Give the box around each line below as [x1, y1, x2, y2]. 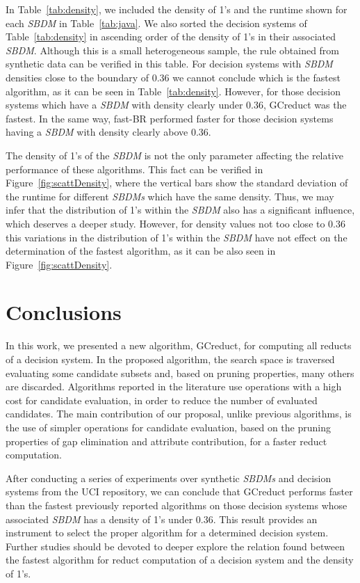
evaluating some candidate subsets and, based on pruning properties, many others [6, 365, 354, 380]
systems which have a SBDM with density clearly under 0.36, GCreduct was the [6, 97, 347, 112]
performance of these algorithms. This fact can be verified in [6, 161, 263, 176]
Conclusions [6, 298, 122, 326]
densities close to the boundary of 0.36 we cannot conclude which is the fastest [6, 70, 341, 84]
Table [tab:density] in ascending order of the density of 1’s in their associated [6, 29, 336, 44]
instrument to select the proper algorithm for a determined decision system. [6, 525, 329, 540]
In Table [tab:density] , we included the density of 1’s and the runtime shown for [6, 2, 347, 16]
